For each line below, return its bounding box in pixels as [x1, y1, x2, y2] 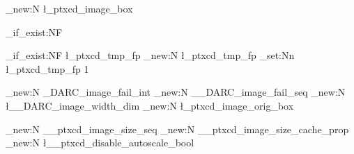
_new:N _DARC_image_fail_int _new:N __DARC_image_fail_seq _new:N [6, 85, 346, 99]
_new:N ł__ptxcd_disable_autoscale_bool [6, 135, 194, 150]
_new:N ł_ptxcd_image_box [6, 1, 133, 15]
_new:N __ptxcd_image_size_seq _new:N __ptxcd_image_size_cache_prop [6, 121, 349, 136]
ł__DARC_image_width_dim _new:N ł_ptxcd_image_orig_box [6, 98, 294, 112]
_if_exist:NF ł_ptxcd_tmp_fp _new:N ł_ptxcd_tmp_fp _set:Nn [6, 48, 295, 62]
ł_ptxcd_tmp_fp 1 [6, 61, 89, 76]
